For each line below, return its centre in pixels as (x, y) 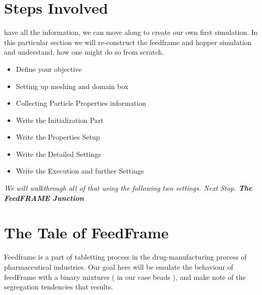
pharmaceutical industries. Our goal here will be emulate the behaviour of (119, 266)
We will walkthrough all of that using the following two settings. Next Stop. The (128, 188)
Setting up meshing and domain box (72, 86)
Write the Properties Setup (58, 137)
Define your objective (49, 69)
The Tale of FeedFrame (86, 233)
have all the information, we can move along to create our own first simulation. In (131, 32)
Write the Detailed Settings (58, 154)
